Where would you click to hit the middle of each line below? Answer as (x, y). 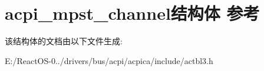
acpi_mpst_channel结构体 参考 (132, 13)
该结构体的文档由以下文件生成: (64, 41)
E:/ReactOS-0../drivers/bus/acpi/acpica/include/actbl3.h (109, 60)
